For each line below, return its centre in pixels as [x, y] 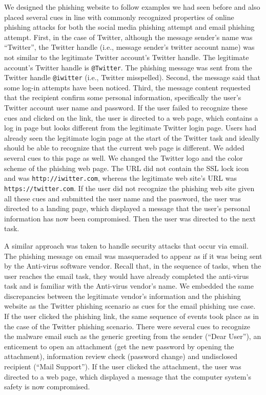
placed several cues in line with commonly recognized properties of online [119, 17]
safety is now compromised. [47, 387]
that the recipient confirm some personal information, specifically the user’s [123, 97]
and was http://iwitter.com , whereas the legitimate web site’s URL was [120, 178]
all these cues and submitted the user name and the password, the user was [122, 198]
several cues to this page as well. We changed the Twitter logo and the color [124, 158]
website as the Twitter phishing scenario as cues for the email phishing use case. [130, 306]
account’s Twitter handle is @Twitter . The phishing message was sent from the [128, 67]
